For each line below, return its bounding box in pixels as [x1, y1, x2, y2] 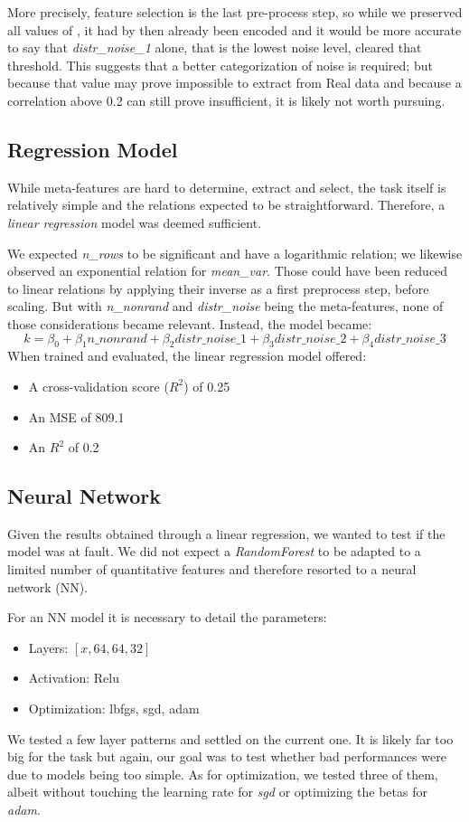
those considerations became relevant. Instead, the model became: [7, 314, 372, 333]
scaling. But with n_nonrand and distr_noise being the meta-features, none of [7, 297, 444, 316]
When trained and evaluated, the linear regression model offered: [7, 346, 367, 365]
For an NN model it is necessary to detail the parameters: [7, 608, 327, 627]
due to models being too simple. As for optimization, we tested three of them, [7, 764, 438, 783]
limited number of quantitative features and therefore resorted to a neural [7, 560, 417, 579]
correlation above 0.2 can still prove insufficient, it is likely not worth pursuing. [7, 90, 446, 109]
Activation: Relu [28, 668, 119, 687]
